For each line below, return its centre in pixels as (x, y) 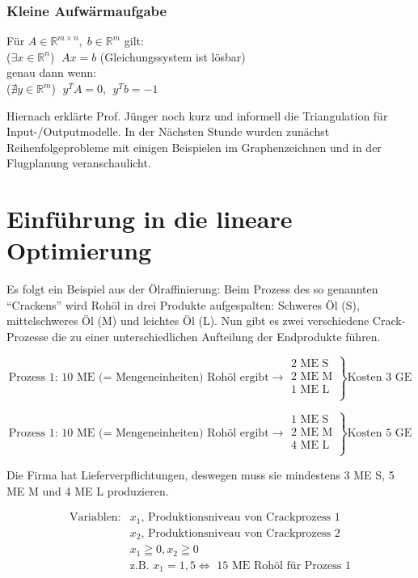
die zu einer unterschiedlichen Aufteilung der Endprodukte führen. (216, 337)
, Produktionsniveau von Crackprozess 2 (241, 533)
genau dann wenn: (51, 72)
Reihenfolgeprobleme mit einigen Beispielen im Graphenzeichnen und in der (194, 147)
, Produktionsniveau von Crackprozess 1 (241, 518)
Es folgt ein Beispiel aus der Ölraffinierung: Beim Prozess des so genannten (192, 289)
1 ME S (310, 419)
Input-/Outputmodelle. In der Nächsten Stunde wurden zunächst (168, 131)
